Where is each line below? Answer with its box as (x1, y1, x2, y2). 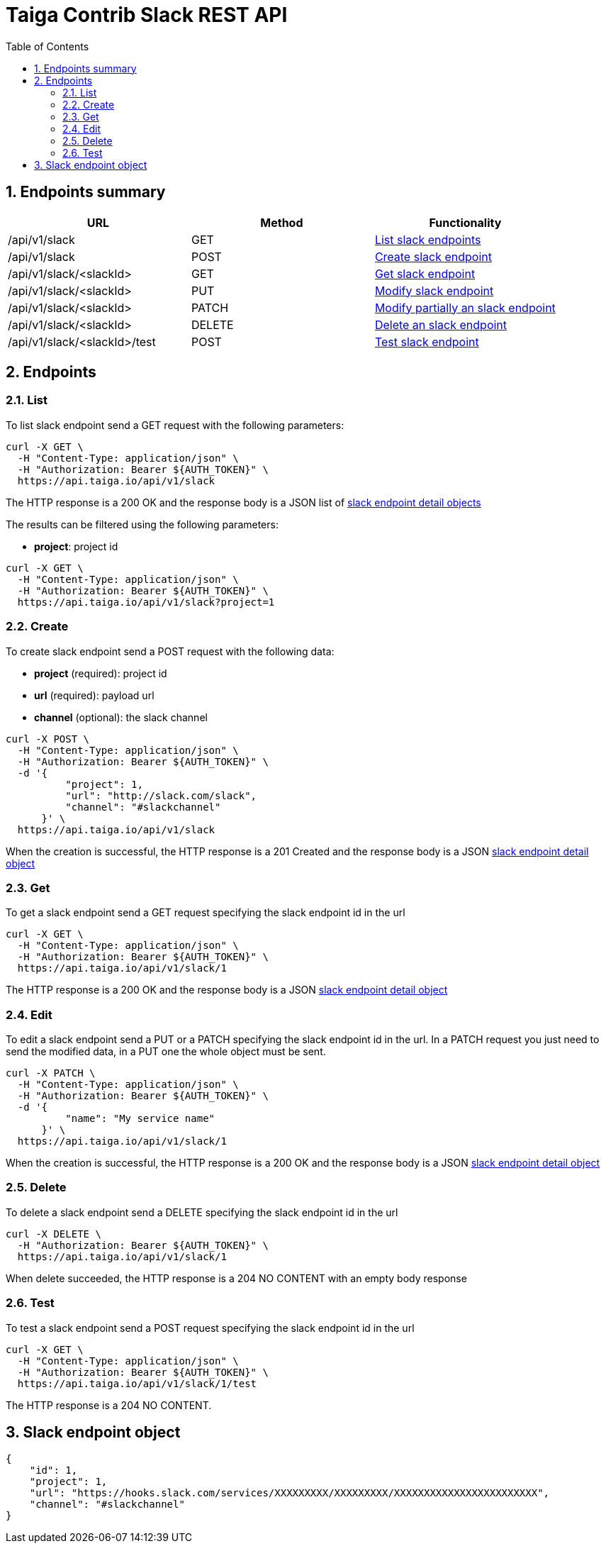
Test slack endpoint (374, 334, 479, 349)
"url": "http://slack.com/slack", (65, 789, 257, 801)
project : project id (34, 540, 118, 552)
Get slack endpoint (374, 266, 476, 281)
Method (260, 215, 303, 230)
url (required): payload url (34, 689, 155, 701)
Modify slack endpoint (374, 283, 494, 298)
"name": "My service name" (65, 1113, 215, 1125)
